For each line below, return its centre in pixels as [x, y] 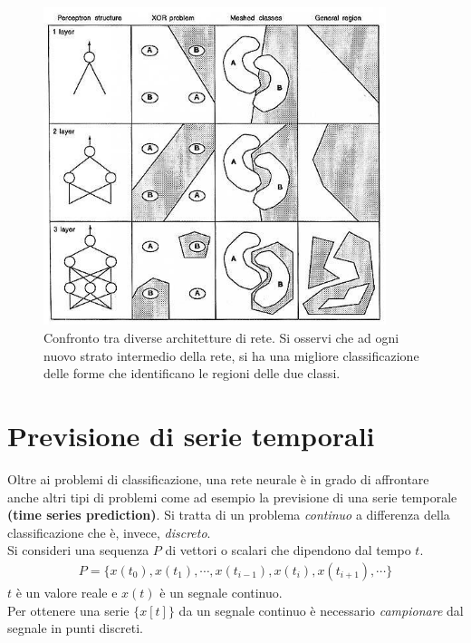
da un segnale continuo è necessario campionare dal [321, 610]
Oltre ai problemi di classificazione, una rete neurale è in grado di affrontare [218, 478]
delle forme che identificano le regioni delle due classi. [192, 373]
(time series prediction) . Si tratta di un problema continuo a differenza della [229, 515]
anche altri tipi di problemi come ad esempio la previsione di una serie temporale [232, 497]
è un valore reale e [67, 592]
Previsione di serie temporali [191, 436]
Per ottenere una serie [68, 610]
